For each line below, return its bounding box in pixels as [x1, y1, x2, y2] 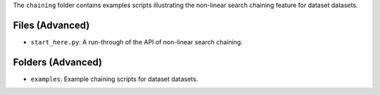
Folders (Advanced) [13, 56, 102, 68]
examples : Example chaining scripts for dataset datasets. [30, 75, 198, 83]
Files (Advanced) [13, 19, 90, 31]
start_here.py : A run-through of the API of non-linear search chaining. [30, 37, 243, 46]
